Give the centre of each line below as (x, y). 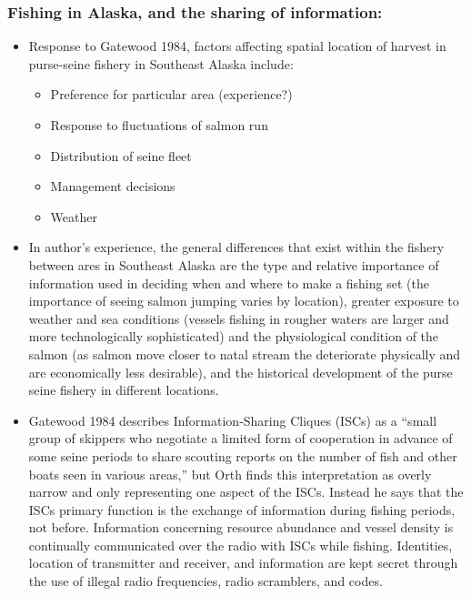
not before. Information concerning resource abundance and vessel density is (241, 527)
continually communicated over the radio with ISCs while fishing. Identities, (241, 545)
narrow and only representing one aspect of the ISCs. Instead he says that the (246, 492)
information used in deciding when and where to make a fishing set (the (229, 283)
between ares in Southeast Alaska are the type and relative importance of (234, 264)
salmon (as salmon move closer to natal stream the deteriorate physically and (245, 354)
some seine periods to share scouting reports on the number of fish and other (243, 455)
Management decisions (113, 186)
